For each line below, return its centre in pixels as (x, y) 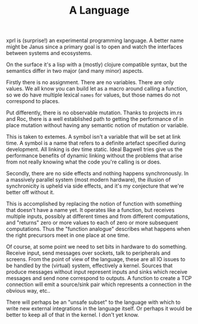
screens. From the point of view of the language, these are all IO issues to (96, 259)
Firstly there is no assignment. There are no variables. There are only (90, 82)
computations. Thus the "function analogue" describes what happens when (98, 229)
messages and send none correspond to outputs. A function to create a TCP (99, 278)
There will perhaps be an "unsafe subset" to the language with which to (93, 302)
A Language (99, 10)
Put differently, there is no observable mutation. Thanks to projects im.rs (94, 113)
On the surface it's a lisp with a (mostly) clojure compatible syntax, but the (97, 65)
